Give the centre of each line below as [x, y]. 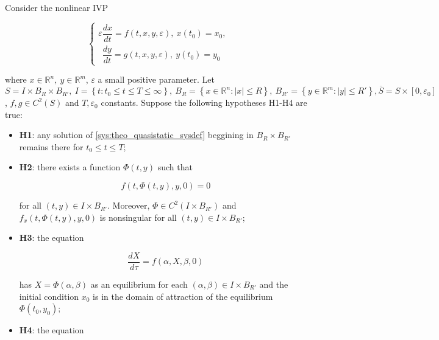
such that [175, 167]
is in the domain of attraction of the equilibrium [183, 296]
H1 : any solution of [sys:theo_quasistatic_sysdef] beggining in [136, 135]
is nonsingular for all [138, 217]
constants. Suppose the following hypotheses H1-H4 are [204, 102]
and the [274, 284]
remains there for [51, 146]
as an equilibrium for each [139, 284]
